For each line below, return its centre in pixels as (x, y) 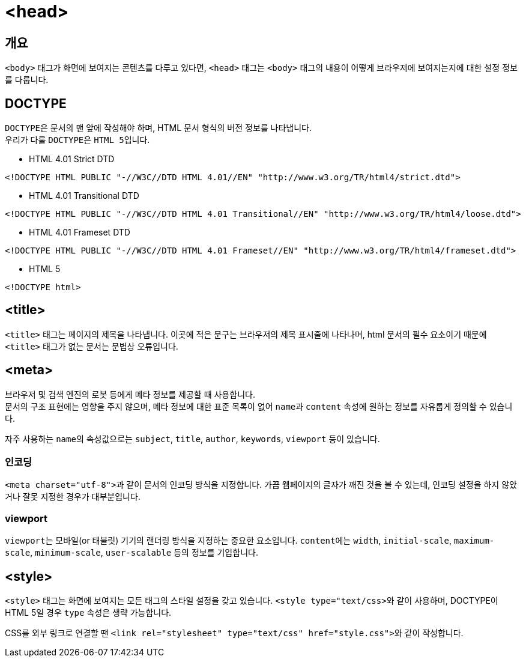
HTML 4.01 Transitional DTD (84, 196)
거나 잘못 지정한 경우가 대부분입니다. (73, 497)
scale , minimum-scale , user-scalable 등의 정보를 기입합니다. (131, 553)
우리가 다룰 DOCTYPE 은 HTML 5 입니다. (77, 140)
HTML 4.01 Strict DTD (72, 159)
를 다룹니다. (27, 80)
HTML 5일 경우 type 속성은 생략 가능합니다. (88, 613)
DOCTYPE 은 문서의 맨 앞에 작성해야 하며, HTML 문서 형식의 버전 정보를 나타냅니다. (159, 128)
